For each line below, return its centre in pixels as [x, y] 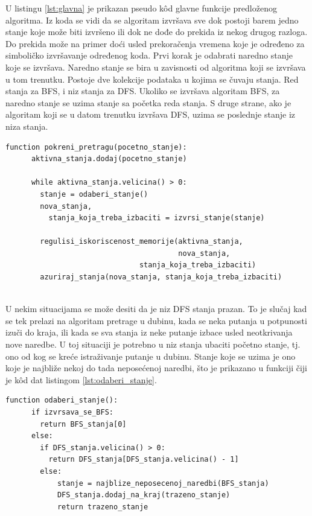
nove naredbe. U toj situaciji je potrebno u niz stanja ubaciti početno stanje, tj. [153, 344]
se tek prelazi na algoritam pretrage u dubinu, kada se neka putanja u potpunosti [156, 320]
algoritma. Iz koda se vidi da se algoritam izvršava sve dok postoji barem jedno [152, 20]
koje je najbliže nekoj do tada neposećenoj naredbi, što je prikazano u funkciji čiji [157, 368]
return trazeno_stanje [103, 507]
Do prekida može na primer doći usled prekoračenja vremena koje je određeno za [155, 43]
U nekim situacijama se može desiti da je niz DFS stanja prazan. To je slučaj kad [156, 309]
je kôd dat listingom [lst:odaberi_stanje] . [81, 379]
